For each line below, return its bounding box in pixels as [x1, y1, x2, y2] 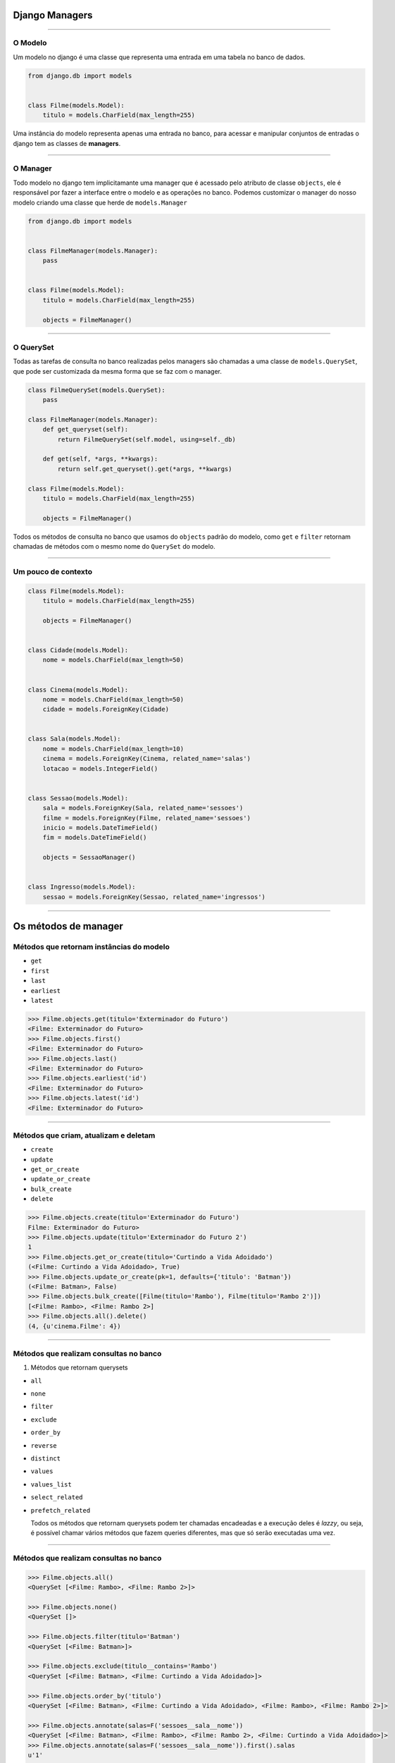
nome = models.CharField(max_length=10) [42, 745, 184, 752]
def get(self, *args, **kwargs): [42, 455, 158, 463]
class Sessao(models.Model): [27, 794, 129, 802]
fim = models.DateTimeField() [42, 834, 147, 842]
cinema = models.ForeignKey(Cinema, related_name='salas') [42, 755, 251, 763]
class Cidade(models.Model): [27, 646, 129, 654]
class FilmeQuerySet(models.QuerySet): [27, 386, 165, 394]
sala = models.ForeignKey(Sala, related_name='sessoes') [42, 804, 244, 812]
